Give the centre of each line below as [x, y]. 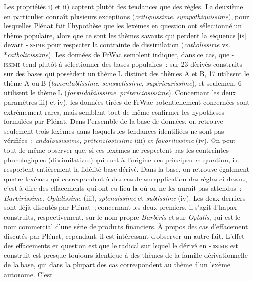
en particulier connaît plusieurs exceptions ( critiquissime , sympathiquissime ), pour [126, 16]
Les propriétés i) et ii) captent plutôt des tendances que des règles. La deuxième [124, 6]
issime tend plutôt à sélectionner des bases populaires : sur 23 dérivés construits [123, 64]
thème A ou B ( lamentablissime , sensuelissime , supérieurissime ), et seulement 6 [123, 83]
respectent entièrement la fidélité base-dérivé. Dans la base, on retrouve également [127, 169]
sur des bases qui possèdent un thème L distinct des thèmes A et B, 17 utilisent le [126, 73]
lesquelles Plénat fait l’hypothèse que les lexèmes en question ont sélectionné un [123, 26]
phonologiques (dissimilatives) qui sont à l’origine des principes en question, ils [121, 159]
